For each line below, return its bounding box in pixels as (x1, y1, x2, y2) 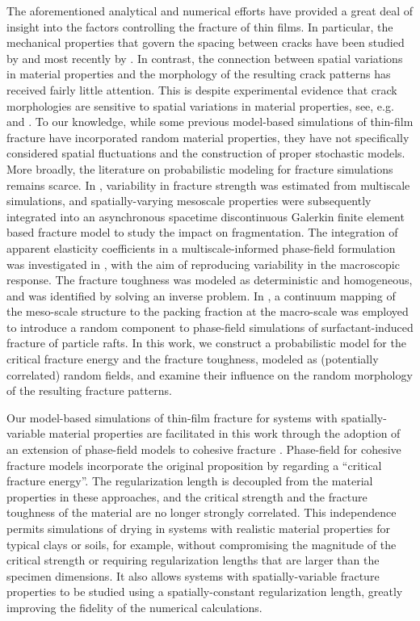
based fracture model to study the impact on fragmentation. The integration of (6, 224, 398, 241)
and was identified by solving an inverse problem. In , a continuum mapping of (6, 287, 396, 304)
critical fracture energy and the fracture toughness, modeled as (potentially (6, 350, 379, 367)
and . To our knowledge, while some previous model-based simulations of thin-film (6, 113, 414, 130)
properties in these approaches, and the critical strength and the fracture (6, 488, 367, 505)
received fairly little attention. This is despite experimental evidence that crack (6, 81, 397, 98)
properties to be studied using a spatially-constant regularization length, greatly (6, 583, 403, 600)
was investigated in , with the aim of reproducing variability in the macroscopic (6, 255, 400, 272)
